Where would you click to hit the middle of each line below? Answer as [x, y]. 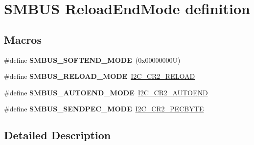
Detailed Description [58, 135]
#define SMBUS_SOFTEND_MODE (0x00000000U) [92, 60]
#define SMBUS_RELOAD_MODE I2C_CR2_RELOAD [100, 76]
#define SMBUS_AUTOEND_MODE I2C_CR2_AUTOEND [106, 92]
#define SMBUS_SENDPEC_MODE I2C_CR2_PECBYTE [104, 109]
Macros [23, 39]
